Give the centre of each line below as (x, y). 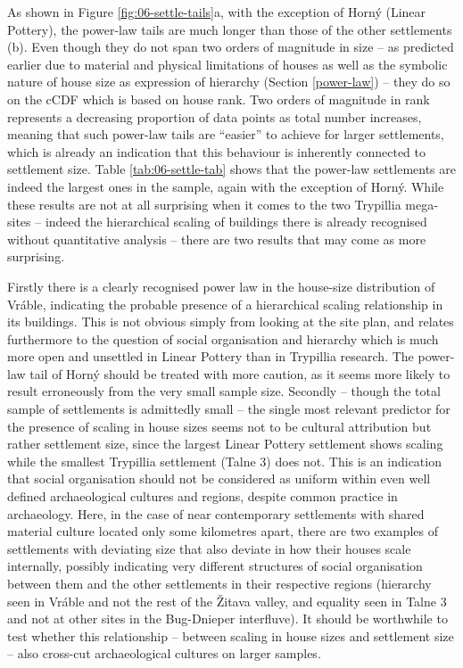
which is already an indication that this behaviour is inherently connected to (216, 151)
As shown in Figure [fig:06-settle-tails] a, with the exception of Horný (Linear (217, 12)
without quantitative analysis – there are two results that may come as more (217, 239)
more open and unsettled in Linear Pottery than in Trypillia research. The (211, 356)
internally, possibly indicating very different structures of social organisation (215, 566)
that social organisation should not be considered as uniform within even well (219, 478)
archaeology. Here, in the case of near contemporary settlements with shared (216, 513)
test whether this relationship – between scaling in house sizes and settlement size (231, 635)
